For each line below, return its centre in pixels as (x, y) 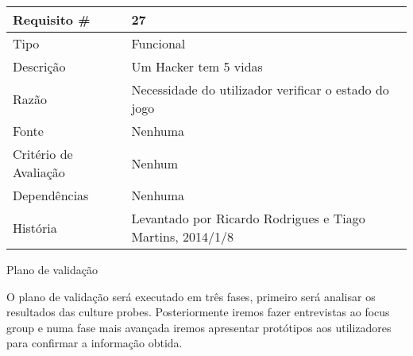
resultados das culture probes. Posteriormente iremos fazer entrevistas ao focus (198, 312)
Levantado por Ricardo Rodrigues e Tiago (248, 218)
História (35, 227)
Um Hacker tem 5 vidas (197, 66)
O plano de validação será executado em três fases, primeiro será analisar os (191, 296)
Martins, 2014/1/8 (183, 236)
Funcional (158, 43)
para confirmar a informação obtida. (95, 343)
